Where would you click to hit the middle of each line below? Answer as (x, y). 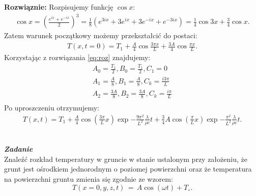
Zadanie (19, 149)
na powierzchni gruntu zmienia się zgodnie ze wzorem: (89, 178)
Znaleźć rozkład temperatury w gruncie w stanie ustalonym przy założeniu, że (126, 159)
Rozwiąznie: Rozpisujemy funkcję (59, 7)
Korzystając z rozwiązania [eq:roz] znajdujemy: (77, 57)
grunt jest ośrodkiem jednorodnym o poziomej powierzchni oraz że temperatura (128, 169)
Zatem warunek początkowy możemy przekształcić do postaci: (101, 35)
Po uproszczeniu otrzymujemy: (52, 108)
